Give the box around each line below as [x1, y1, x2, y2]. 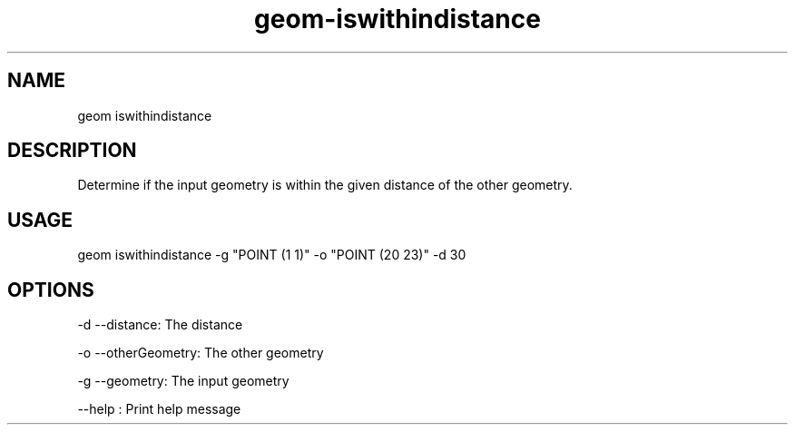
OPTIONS [7, 278, 94, 301]
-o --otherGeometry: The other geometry [77, 345, 324, 361]
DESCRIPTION [7, 139, 137, 162]
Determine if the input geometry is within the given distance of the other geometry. [77, 177, 573, 193]
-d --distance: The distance [77, 317, 243, 333]
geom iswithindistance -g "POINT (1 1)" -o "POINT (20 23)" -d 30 [77, 247, 466, 263]
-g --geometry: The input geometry [77, 373, 290, 389]
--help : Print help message [77, 401, 241, 417]
